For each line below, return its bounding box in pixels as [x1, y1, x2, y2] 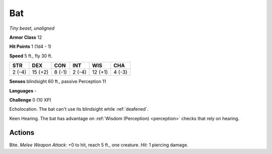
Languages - [9, 88, 37, 94]
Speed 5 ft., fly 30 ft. [9, 53, 53, 59]
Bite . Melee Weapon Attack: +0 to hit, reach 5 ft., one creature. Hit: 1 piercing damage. [9, 141, 188, 148]
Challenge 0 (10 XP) [9, 97, 51, 103]
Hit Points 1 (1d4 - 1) [9, 43, 51, 50]
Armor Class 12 [9, 34, 42, 40]
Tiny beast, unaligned [9, 25, 55, 31]
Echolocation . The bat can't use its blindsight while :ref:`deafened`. [9, 106, 149, 112]
